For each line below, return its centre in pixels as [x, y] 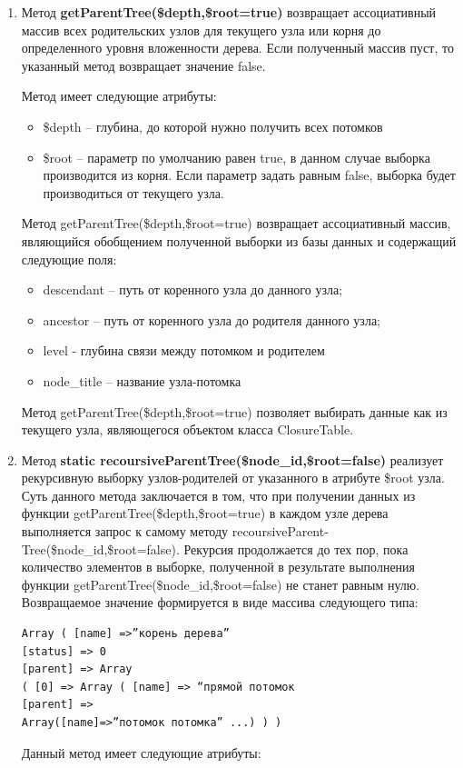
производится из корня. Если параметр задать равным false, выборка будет [249, 175]
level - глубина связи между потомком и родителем [184, 350]
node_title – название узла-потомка [142, 380]
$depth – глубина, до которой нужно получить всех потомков [213, 126]
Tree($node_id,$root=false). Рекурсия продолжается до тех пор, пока [215, 549]
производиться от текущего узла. [133, 192]
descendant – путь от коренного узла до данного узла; [193, 289]
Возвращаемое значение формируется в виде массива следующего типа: [220, 602]
